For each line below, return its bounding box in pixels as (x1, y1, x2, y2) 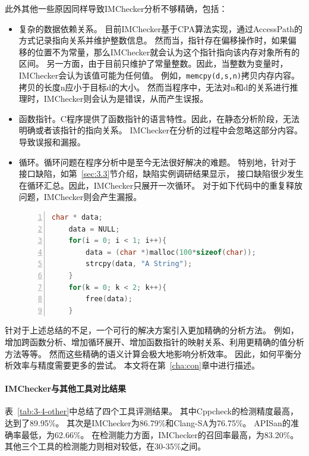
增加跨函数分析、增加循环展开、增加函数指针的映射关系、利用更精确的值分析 (5, 335, 304, 348)
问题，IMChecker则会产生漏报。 (18, 190, 142, 203)
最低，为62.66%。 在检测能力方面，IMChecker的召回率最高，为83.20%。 (21, 428, 299, 441)
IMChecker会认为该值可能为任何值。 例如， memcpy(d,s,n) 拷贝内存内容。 (18, 68, 300, 81)
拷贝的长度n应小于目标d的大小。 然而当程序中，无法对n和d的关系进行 (18, 80, 290, 93)
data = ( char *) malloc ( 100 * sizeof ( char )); (86, 248, 256, 257)
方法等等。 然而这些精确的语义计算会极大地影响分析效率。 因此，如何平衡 (5, 347, 294, 360)
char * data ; (51, 213, 103, 221)
